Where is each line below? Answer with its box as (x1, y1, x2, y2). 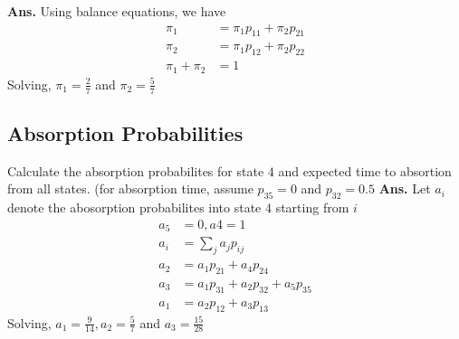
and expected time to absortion (278, 161, 452, 180)
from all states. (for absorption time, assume (7, 179, 253, 198)
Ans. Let (378, 179, 431, 198)
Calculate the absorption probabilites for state (7, 161, 264, 180)
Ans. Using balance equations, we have (7, 2, 226, 20)
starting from (275, 198, 349, 217)
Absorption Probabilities (7, 118, 244, 146)
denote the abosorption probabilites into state (7, 198, 262, 217)
